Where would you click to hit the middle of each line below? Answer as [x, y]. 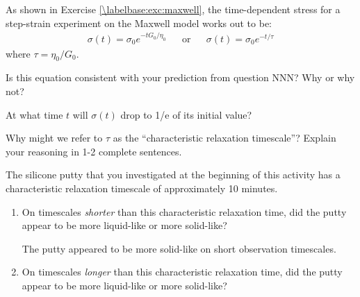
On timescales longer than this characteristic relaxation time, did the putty [182, 272]
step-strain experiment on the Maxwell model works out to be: [139, 23]
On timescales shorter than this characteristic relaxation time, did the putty [184, 211]
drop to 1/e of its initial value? [186, 114]
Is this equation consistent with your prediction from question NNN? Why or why [180, 77]
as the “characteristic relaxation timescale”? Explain [224, 138]
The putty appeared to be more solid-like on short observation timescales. [179, 248]
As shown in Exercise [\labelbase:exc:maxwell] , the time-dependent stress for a [173, 9]
